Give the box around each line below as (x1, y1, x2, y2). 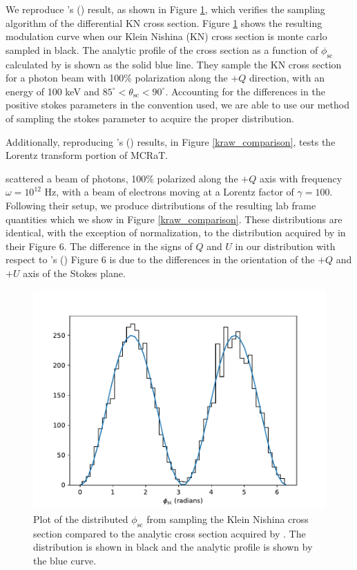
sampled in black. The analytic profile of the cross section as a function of (6, 42, 318, 57)
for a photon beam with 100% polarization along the (6, 70, 228, 85)
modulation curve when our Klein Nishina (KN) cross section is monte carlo (6, 29, 327, 44)
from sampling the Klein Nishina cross (146, 512, 309, 526)
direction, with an (249, 70, 325, 85)
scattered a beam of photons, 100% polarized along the (6, 171, 238, 185)
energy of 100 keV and (6, 84, 100, 98)
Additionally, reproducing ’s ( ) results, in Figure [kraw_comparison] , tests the (6, 134, 336, 149)
